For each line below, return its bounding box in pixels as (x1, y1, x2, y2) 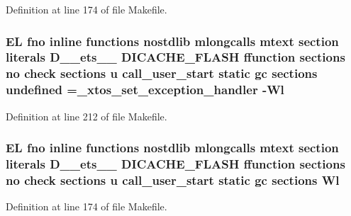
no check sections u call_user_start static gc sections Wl (6, 171, 340, 188)
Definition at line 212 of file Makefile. (6, 108, 167, 123)
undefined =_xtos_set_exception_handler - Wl (6, 81, 284, 98)
